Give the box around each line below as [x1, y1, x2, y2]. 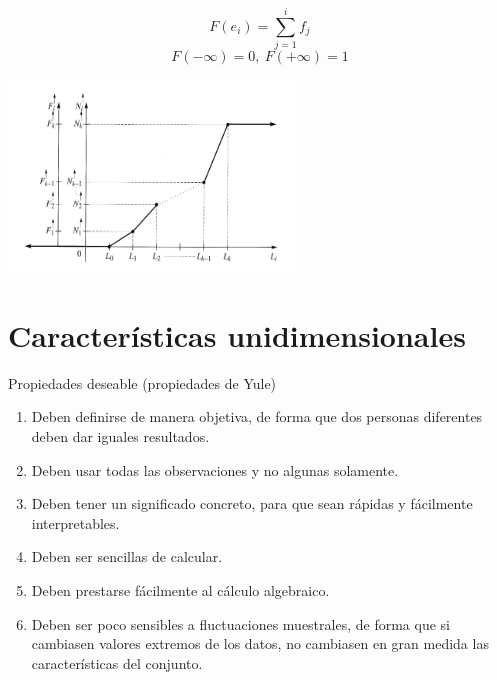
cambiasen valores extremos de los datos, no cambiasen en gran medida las [31, 633, 489, 654]
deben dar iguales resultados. [31, 426, 210, 447]
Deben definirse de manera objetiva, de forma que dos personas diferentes [31, 406, 483, 427]
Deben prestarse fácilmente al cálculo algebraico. [31, 580, 330, 600]
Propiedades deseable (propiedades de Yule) [8, 372, 277, 393]
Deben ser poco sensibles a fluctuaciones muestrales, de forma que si [31, 613, 450, 634]
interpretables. [31, 512, 120, 533]
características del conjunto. [31, 652, 203, 673]
